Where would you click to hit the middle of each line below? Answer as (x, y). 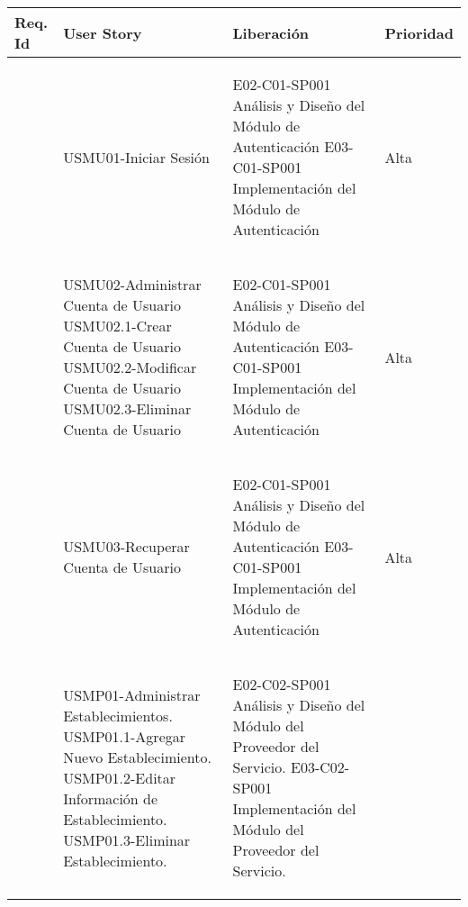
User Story (103, 32)
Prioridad (419, 32)
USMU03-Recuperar (126, 546)
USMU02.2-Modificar (130, 367)
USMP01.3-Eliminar (127, 839)
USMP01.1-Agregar (125, 736)
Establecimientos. (118, 715)
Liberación (271, 32)
